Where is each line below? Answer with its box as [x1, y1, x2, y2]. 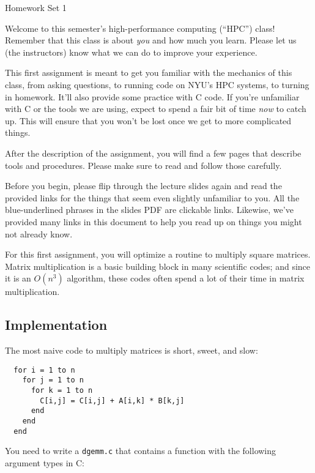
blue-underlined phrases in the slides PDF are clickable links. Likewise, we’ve [5, 203, 294, 216]
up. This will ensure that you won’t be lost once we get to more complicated [5, 114, 292, 127]
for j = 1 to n [22, 376, 84, 385]
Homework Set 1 [5, 1, 67, 13]
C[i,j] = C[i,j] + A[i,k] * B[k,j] [40, 396, 185, 405]
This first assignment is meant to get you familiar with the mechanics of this [5, 66, 292, 79]
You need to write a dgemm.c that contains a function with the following [5, 444, 276, 457]
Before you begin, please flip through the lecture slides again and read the [5, 179, 282, 192]
